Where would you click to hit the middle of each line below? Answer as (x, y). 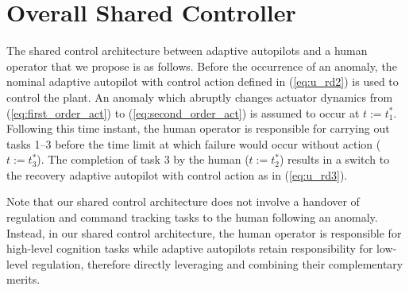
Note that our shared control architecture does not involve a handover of (183, 201)
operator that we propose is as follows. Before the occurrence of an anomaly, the (202, 66)
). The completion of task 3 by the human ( (143, 159)
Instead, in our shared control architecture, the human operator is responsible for (204, 232)
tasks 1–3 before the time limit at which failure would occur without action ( (194, 143)
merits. (23, 279)
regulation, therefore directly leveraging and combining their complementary (217, 263)
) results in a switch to (334, 159)
